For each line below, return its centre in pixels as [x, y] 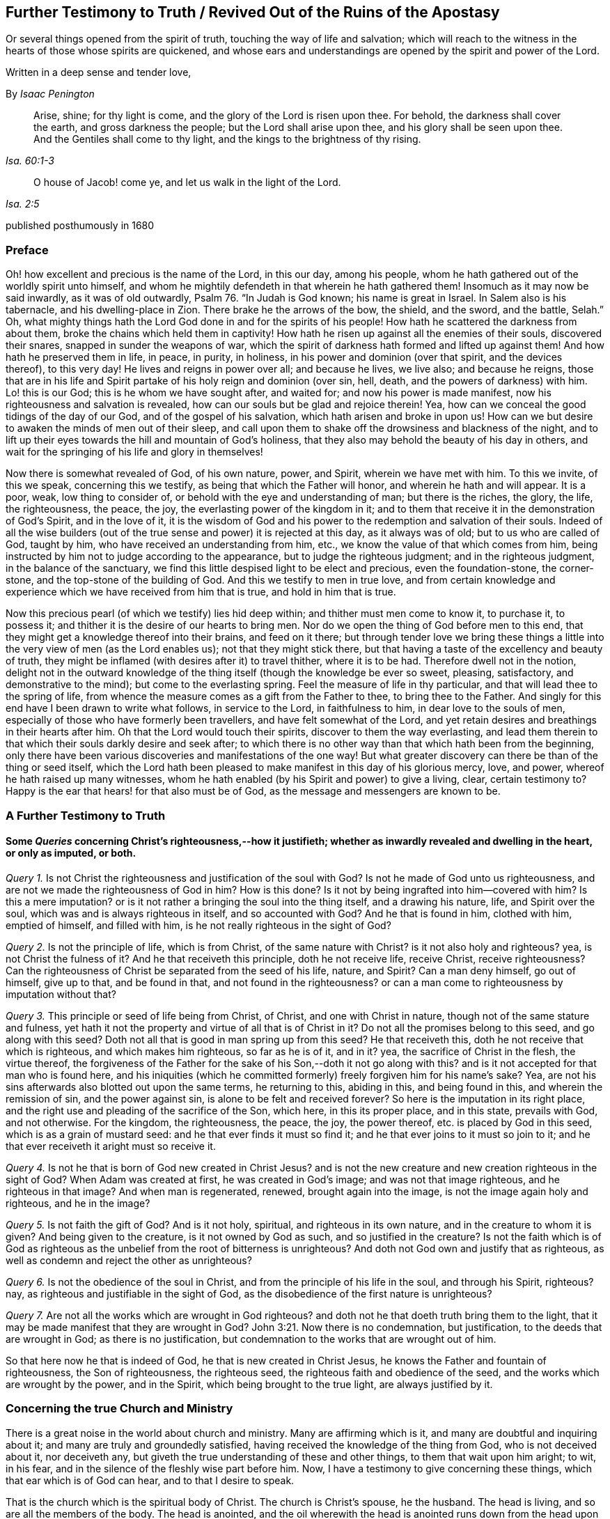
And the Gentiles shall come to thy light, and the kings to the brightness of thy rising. [227, 139]
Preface [27, 250]
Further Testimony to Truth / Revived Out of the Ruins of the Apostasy [253, 12]
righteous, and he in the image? [78, 1203]
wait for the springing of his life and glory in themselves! [134, 452]
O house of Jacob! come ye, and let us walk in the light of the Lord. [187, 182]
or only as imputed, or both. [71, 853]
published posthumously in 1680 [80, 226]
